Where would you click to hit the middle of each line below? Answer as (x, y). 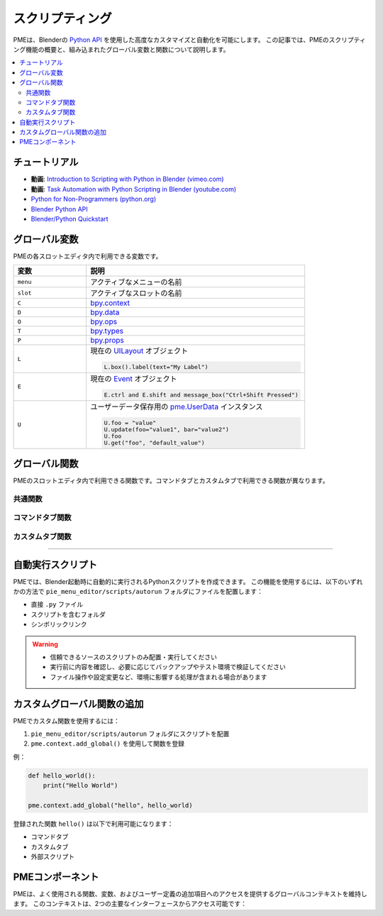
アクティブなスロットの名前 (136, 293)
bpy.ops (103, 321)
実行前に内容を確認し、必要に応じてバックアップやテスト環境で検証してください (168, 667)
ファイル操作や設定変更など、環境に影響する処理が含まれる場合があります (159, 677)
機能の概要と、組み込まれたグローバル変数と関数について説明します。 (127, 49)
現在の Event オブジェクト (133, 379)
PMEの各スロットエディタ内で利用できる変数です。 (88, 256)
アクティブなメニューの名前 (136, 282)
